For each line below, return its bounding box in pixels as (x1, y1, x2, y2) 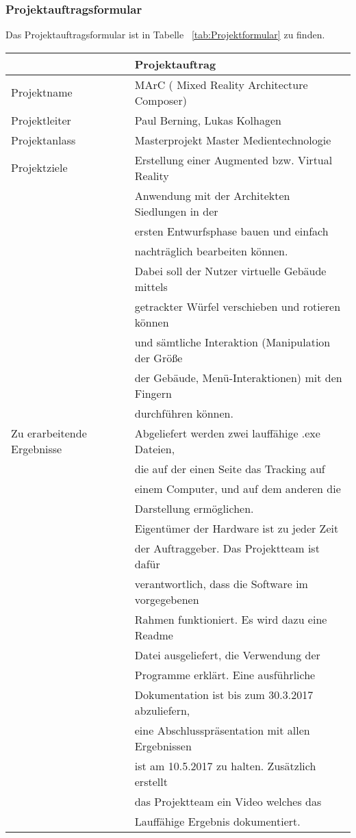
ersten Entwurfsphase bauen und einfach (134, 223, 329, 239)
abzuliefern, (134, 702, 190, 718)
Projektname (11, 84, 73, 101)
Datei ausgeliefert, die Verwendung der (134, 646, 320, 663)
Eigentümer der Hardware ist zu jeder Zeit (134, 520, 339, 536)
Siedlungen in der (134, 203, 218, 219)
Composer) (134, 92, 187, 108)
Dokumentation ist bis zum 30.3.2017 (134, 686, 314, 702)
